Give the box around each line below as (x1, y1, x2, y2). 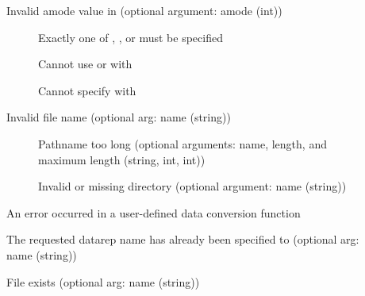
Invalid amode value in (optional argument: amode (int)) (6, 2, 282, 18)
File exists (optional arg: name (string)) (6, 273, 200, 290)
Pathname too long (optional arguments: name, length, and (38, 135, 327, 152)
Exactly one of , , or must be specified (38, 29, 223, 45)
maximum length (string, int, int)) (38, 151, 206, 167)
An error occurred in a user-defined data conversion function (6, 204, 301, 221)
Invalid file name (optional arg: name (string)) (6, 109, 231, 125)
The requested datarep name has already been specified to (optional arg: (6, 231, 359, 248)
